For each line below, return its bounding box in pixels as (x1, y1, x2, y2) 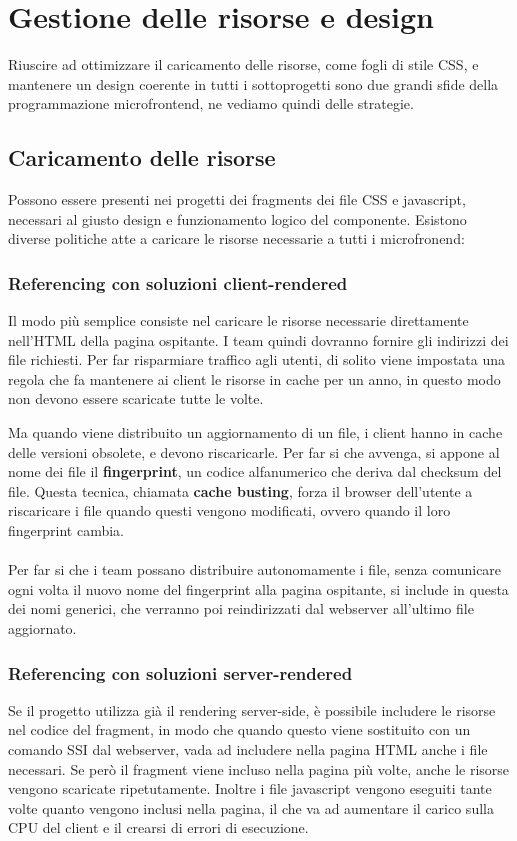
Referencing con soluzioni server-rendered (8, 660, 353, 685)
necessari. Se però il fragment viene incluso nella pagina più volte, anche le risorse (8, 758, 510, 779)
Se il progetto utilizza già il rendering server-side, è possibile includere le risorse (8, 699, 496, 720)
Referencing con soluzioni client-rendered (8, 270, 348, 295)
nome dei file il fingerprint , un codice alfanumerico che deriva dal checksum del (8, 461, 502, 482)
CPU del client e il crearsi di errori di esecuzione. (8, 817, 309, 838)
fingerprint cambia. (8, 520, 124, 541)
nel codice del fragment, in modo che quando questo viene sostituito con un (8, 719, 471, 740)
